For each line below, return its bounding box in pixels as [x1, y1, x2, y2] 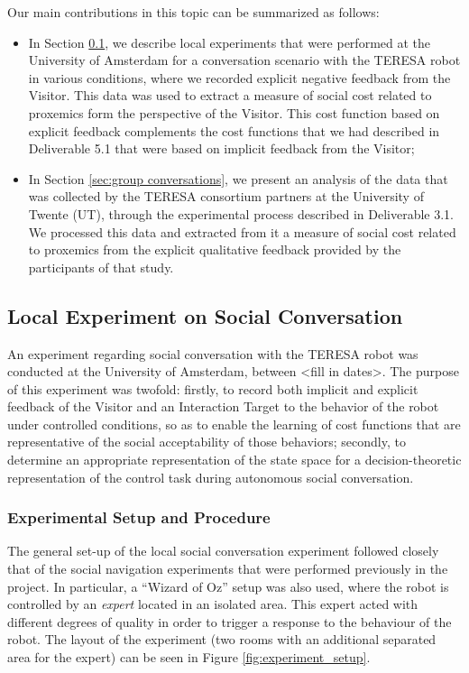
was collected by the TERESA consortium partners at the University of [28, 187, 424, 206]
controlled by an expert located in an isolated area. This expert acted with [7, 595, 418, 613]
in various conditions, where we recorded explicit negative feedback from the [28, 68, 451, 87]
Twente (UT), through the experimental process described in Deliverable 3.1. [28, 204, 454, 223]
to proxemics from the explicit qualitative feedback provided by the [28, 240, 401, 259]
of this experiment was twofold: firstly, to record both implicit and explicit [7, 379, 418, 398]
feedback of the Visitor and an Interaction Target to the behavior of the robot [7, 397, 439, 416]
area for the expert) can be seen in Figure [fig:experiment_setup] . [7, 648, 371, 667]
